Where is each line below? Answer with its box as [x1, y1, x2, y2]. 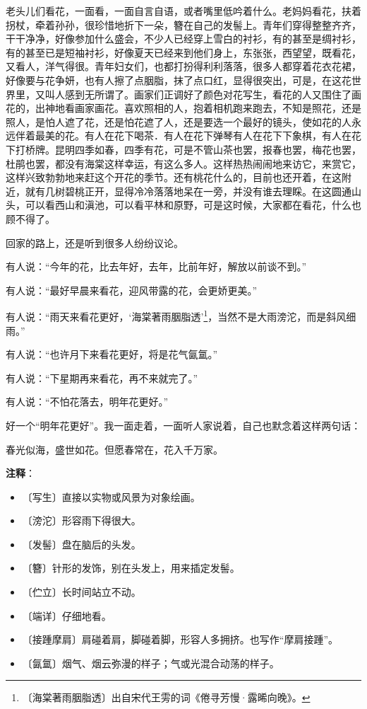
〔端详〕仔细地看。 [22, 608, 112, 623]
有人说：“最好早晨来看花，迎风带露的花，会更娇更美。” [6, 282, 258, 297]
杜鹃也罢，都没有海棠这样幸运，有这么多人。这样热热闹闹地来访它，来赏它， [6, 156, 361, 171]
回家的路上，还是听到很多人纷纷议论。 [6, 235, 183, 250]
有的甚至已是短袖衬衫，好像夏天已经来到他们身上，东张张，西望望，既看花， [6, 45, 361, 59]
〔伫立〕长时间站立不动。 [22, 584, 141, 599]
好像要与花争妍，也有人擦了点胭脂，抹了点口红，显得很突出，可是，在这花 [6, 72, 351, 87]
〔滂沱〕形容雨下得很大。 [22, 513, 141, 528]
